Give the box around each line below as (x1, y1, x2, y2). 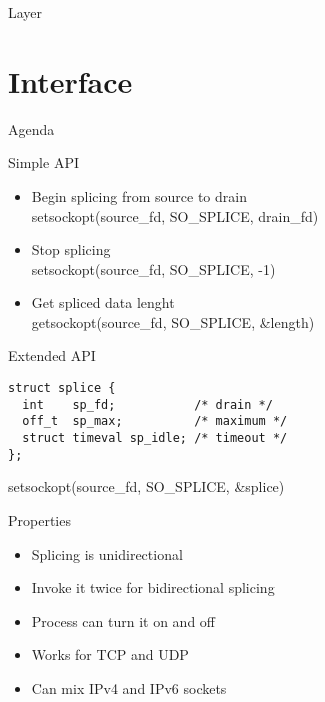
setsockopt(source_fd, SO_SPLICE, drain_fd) (31, 205, 319, 226)
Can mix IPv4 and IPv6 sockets (31, 677, 227, 698)
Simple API (8, 152, 79, 173)
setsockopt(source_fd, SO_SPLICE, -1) (31, 258, 276, 279)
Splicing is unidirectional (31, 543, 183, 564)
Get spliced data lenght (31, 292, 175, 313)
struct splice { (8, 381, 116, 396)
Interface (8, 60, 133, 101)
